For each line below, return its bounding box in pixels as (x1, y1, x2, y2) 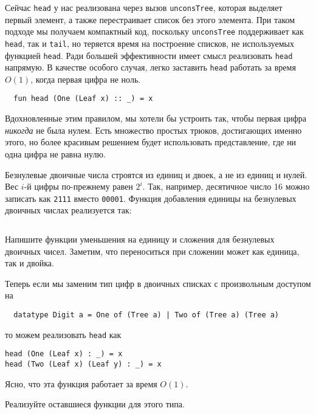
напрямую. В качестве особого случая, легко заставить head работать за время (5, 61, 296, 74)
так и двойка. (5, 257, 54, 269)
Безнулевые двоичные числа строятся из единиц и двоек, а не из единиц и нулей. (5, 168, 307, 181)
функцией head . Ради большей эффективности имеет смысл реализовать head (5, 49, 293, 61)
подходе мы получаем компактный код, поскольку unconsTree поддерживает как (5, 25, 304, 38)
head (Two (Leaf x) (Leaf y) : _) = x (5, 359, 162, 368)
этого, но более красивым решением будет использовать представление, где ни (5, 136, 297, 148)
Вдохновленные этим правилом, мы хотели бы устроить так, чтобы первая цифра (5, 112, 307, 125)
